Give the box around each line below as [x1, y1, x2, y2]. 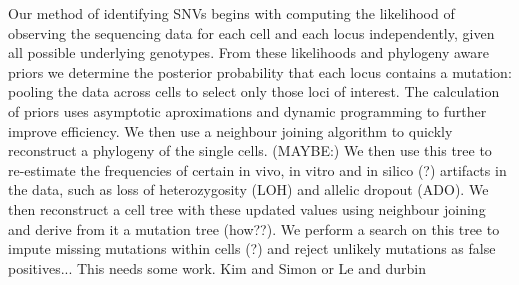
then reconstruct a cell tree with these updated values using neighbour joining [8, 198, 486, 219]
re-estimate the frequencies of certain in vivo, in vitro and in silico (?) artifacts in [8, 159, 507, 180]
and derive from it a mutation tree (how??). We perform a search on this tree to [8, 218, 500, 239]
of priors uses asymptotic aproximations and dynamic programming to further [8, 100, 487, 121]
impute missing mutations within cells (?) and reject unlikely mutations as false [8, 238, 496, 259]
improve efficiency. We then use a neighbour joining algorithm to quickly [8, 120, 453, 141]
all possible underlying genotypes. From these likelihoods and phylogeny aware [8, 42, 490, 63]
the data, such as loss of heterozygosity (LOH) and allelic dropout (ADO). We [8, 179, 489, 200]
